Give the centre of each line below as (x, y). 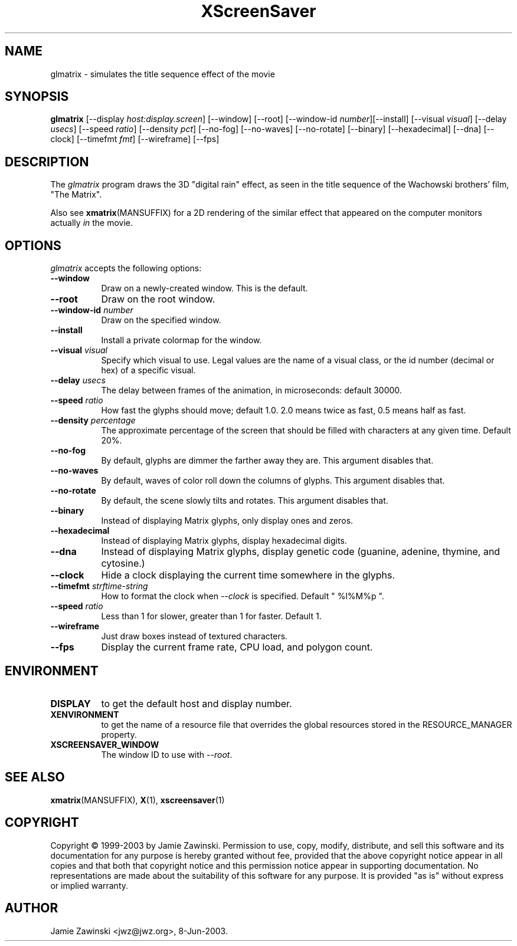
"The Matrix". (76, 195)
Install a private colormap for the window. (181, 340)
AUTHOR (32, 908)
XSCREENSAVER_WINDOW (105, 744)
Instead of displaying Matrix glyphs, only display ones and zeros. (227, 521)
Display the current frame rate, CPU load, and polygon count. (237, 647)
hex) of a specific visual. (148, 370)
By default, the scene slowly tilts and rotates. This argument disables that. (245, 501)
